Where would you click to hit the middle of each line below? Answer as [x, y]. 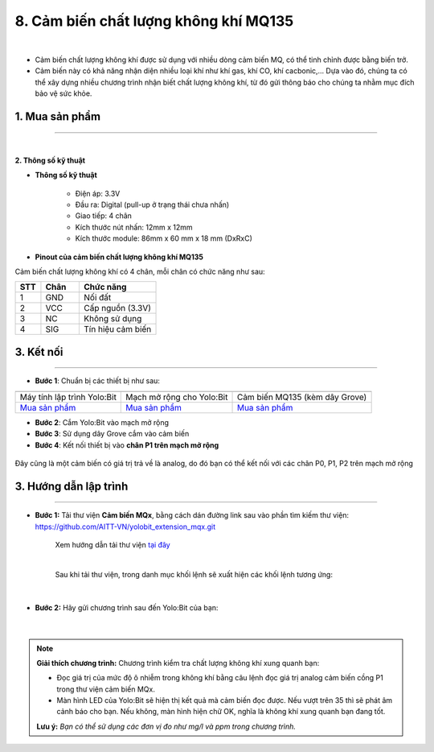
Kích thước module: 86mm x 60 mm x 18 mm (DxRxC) [164, 238]
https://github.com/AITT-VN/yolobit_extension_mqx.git [125, 527]
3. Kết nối [39, 351]
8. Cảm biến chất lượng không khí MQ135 [154, 21]
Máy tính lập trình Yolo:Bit [68, 397]
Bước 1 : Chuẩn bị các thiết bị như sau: [98, 381]
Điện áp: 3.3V [98, 193]
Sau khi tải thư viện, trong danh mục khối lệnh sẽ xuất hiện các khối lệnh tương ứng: [194, 574]
